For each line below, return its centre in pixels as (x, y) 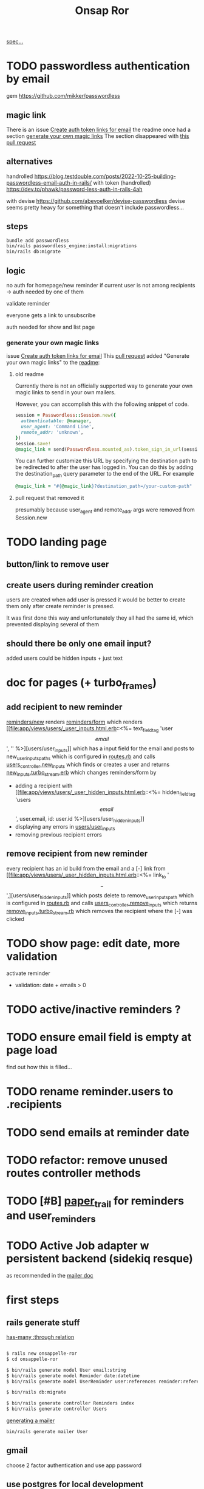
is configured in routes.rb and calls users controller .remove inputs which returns (102, 904)
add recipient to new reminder (64, 707)
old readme (29, 374)
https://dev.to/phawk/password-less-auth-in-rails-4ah (74, 189)
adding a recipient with (44, 786)
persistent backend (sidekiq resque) (100, 1259)
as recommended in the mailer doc (50, 1275)
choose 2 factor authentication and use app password (74, 1465)
